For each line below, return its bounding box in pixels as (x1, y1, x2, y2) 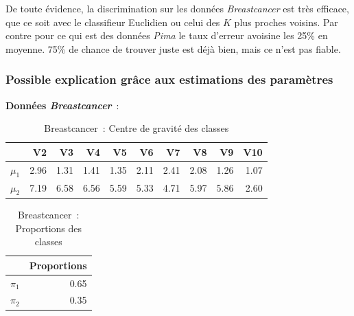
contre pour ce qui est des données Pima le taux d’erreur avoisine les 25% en (5, 28, 328, 43)
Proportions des (15, 221, 82, 235)
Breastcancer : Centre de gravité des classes (44, 121, 229, 135)
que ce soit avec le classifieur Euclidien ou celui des (5, 14, 220, 29)
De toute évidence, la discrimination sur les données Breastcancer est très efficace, (5, 1, 349, 15)
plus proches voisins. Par (234, 14, 338, 29)
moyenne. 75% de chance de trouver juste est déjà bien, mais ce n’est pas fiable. (5, 41, 341, 56)
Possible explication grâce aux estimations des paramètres (5, 71, 333, 88)
